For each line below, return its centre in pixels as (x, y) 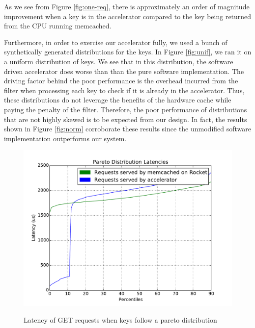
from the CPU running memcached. (58, 26)
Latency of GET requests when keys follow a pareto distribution (120, 319)
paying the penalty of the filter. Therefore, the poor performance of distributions (126, 109)
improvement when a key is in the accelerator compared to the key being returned (128, 16)
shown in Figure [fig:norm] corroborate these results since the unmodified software (128, 129)
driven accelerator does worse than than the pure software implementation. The (124, 71)
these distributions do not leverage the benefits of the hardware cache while (118, 100)
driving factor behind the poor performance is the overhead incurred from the (121, 81)
